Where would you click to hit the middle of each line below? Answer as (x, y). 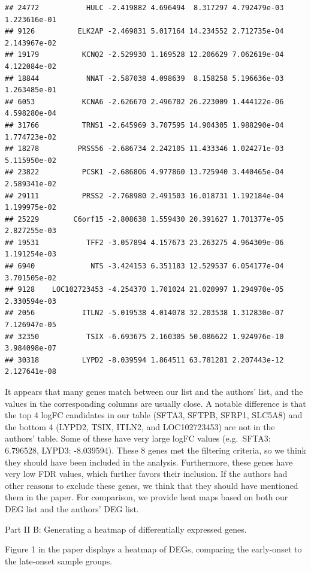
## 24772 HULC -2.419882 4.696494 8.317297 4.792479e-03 (144, 8)
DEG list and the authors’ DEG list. (72, 508)
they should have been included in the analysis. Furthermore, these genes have (149, 462)
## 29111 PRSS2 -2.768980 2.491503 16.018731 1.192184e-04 (144, 196)
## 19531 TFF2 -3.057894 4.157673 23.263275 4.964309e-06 (144, 242)
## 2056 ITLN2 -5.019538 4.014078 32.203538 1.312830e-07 (144, 313)
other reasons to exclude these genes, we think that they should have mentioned (152, 485)
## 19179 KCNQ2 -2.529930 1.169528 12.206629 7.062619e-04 (144, 55)
